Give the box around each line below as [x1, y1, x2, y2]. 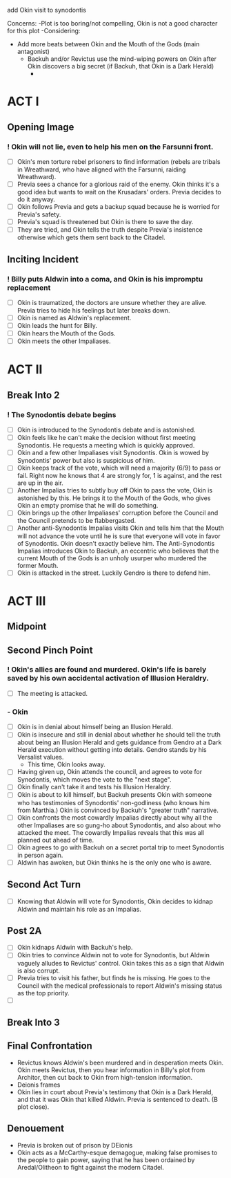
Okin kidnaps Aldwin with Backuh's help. [17, 944, 133, 952]
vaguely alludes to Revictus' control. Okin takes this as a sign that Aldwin [17, 959, 225, 967]
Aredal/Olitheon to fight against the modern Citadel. [17, 1163, 164, 1171]
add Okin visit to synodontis [7, 6, 86, 14]
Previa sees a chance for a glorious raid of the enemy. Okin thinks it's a [17, 180, 219, 188]
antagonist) [17, 48, 50, 55]
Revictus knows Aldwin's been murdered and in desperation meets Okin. [17, 1058, 224, 1067]
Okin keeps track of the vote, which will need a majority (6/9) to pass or [17, 463, 221, 472]
